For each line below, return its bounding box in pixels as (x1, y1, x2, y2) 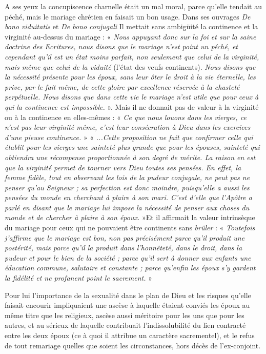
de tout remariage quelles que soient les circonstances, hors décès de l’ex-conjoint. (5, 340, 261, 350)
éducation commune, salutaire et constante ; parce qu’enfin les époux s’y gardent (5, 262, 256, 273)
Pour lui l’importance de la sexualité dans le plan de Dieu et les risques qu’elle (5, 289, 251, 300)
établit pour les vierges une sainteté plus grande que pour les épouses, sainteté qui (5, 142, 260, 152)
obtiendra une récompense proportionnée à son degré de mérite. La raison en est (5, 151, 256, 162)
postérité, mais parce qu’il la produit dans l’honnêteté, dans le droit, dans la (5, 242, 242, 253)
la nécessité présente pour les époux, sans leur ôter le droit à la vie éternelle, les (5, 71, 256, 82)
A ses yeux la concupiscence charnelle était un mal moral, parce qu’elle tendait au (5, 1, 262, 11)
